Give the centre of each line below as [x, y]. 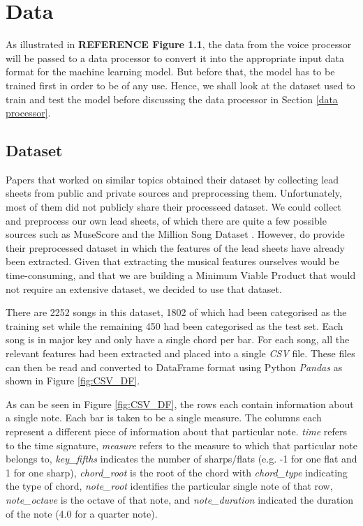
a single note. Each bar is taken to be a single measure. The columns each [164, 418]
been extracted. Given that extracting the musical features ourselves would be [172, 261]
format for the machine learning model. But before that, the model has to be [170, 72]
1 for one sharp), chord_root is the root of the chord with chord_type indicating [177, 472]
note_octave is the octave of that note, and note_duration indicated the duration [180, 499]
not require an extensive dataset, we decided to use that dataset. [144, 288]
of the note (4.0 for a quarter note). [82, 513]
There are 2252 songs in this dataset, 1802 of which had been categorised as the [176, 312]
